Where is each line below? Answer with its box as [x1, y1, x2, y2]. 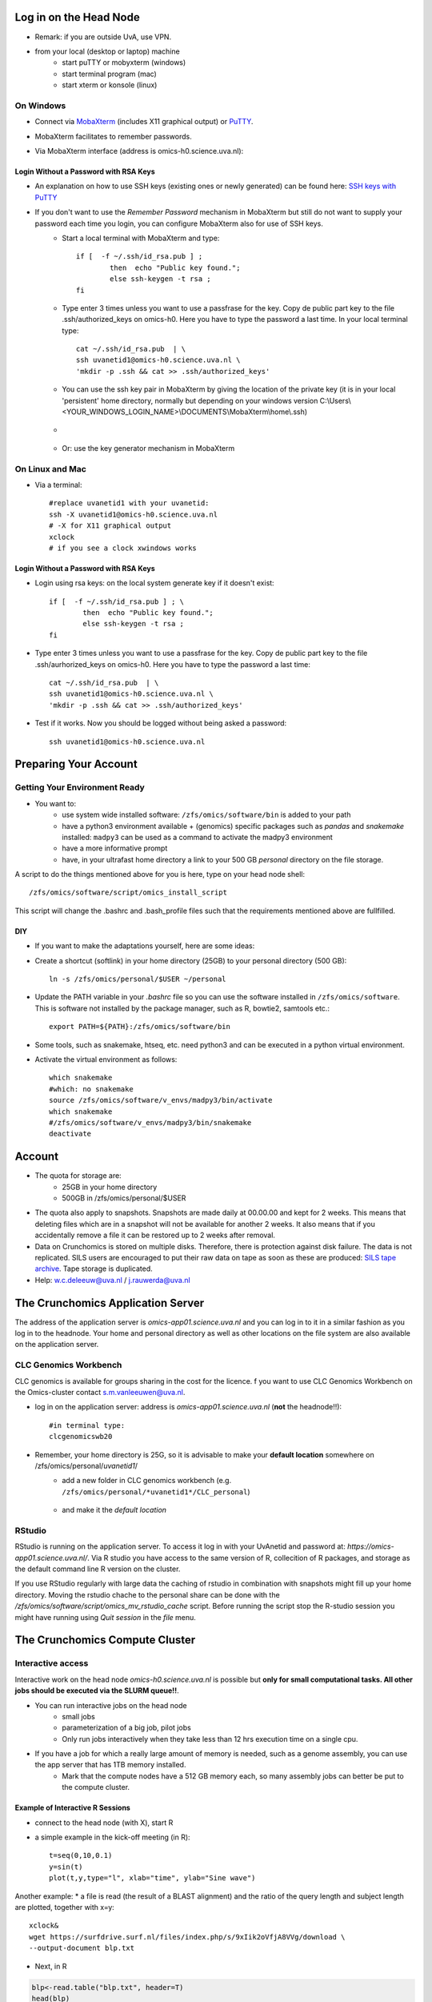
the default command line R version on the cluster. [14, 1564, 181, 1574]
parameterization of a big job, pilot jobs [62, 1723, 191, 1733]
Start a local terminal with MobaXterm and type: [62, 233, 220, 243]
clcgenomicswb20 [49, 1432, 113, 1441]
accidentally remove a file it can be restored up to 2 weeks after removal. [34, 1230, 276, 1240]
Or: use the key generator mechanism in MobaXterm [62, 443, 235, 452]
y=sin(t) [49, 1862, 83, 1871]
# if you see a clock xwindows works [49, 543, 198, 553]
